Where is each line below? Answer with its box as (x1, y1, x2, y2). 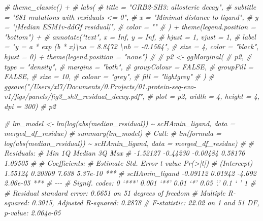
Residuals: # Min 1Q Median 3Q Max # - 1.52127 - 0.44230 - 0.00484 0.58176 (4, 148, 245, 158)
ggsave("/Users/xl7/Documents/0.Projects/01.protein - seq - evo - (4, 81, 196, 91)
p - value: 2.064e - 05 (4, 207, 61, 217)
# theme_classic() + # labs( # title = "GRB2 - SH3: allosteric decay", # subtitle (4, 2, 256, 12)
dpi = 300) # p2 (4, 100, 56, 111)
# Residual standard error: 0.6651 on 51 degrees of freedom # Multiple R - (4, 187, 236, 198)
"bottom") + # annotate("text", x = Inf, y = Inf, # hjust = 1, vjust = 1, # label (4, 31, 256, 42)
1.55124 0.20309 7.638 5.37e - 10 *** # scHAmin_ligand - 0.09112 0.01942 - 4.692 (4, 167, 256, 178)
